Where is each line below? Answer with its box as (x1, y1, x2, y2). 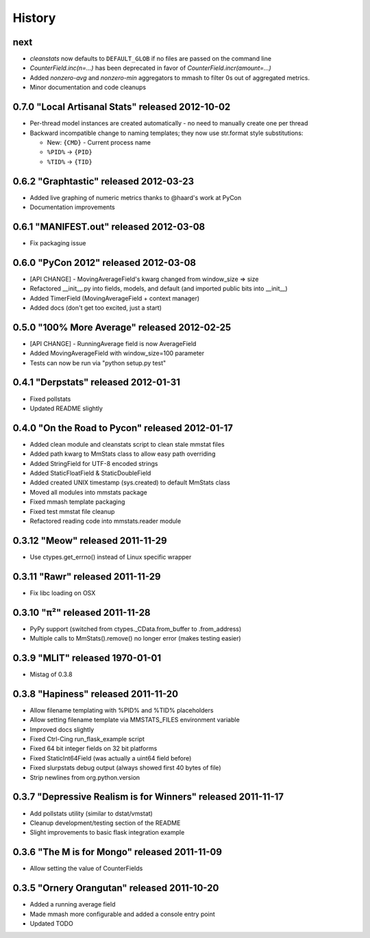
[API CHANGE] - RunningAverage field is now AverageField (29, 339, 197, 347)
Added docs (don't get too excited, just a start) (29, 304, 162, 312)
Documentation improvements (29, 203, 116, 211)
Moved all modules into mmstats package (29, 488, 147, 496)
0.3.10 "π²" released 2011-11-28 (12, 606, 151, 618)
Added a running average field (29, 900, 116, 909)
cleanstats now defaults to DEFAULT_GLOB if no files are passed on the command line (29, 55, 272, 63)
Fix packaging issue (29, 238, 86, 247)
